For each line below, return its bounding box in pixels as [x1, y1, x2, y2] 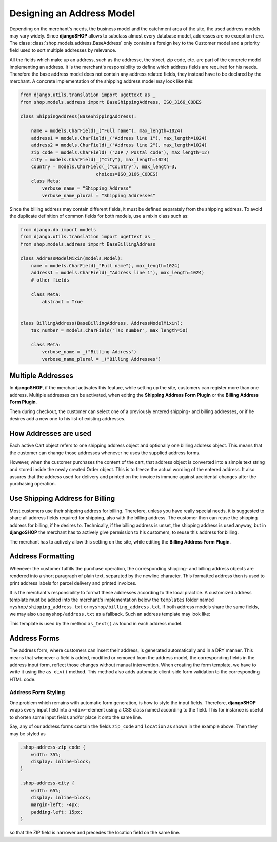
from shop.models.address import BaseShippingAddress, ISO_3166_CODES [20, 99, 202, 105]
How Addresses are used [9, 429, 92, 438]
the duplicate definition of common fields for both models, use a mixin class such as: [9, 213, 189, 219]
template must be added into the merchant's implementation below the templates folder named [9, 596, 214, 603]
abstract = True [42, 298, 83, 304]
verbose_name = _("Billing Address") [42, 349, 137, 354]
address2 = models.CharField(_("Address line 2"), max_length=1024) [31, 142, 207, 148]
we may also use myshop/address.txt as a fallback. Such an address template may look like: [9, 611, 210, 617]
